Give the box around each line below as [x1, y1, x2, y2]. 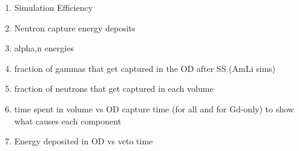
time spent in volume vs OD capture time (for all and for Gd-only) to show [14, 102, 294, 115]
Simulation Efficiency [14, 1, 93, 13]
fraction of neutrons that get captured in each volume [14, 82, 214, 95]
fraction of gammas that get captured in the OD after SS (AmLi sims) [14, 62, 276, 74]
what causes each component [14, 114, 122, 127]
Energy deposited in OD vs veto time [14, 135, 153, 147]
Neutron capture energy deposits [14, 21, 136, 34]
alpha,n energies [14, 42, 74, 54]
